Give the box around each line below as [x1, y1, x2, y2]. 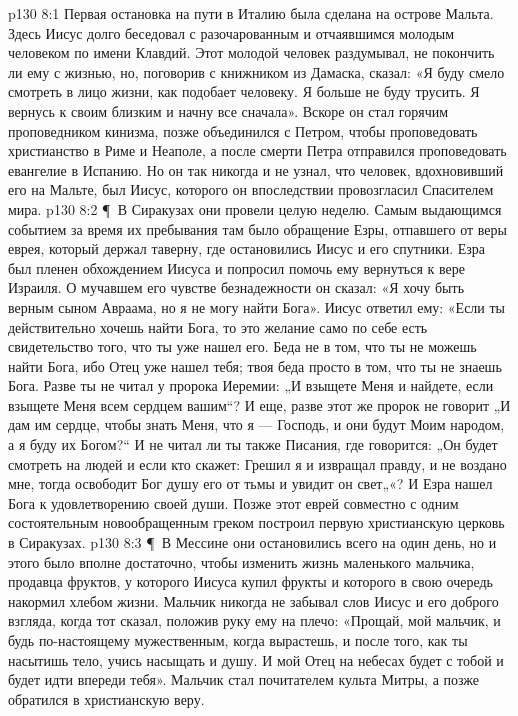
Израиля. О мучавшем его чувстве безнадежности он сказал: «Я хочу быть [8, 277, 465, 298]
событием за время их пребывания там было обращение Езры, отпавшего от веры [8, 218, 507, 239]
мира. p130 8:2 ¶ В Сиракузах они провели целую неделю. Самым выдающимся [8, 198, 502, 219]
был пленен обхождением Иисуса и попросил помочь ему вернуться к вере [8, 257, 465, 278]
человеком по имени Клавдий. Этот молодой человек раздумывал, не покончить [8, 42, 495, 63]
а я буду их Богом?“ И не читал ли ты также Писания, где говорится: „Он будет [8, 434, 498, 455]
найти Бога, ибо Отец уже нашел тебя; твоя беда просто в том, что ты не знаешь [8, 355, 502, 376]
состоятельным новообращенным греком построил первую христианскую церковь [8, 512, 505, 533]
